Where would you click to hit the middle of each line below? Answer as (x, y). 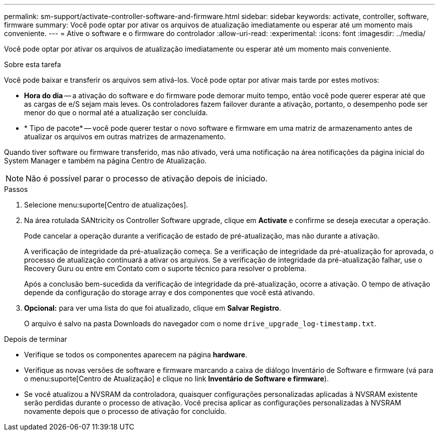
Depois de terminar (36, 339)
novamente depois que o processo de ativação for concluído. (125, 411)
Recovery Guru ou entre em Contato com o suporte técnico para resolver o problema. (165, 268)
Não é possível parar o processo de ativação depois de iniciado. (147, 178)
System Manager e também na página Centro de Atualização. (105, 161)
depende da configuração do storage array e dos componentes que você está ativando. (169, 292)
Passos (16, 189)
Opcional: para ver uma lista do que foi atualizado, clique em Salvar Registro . (153, 308)
